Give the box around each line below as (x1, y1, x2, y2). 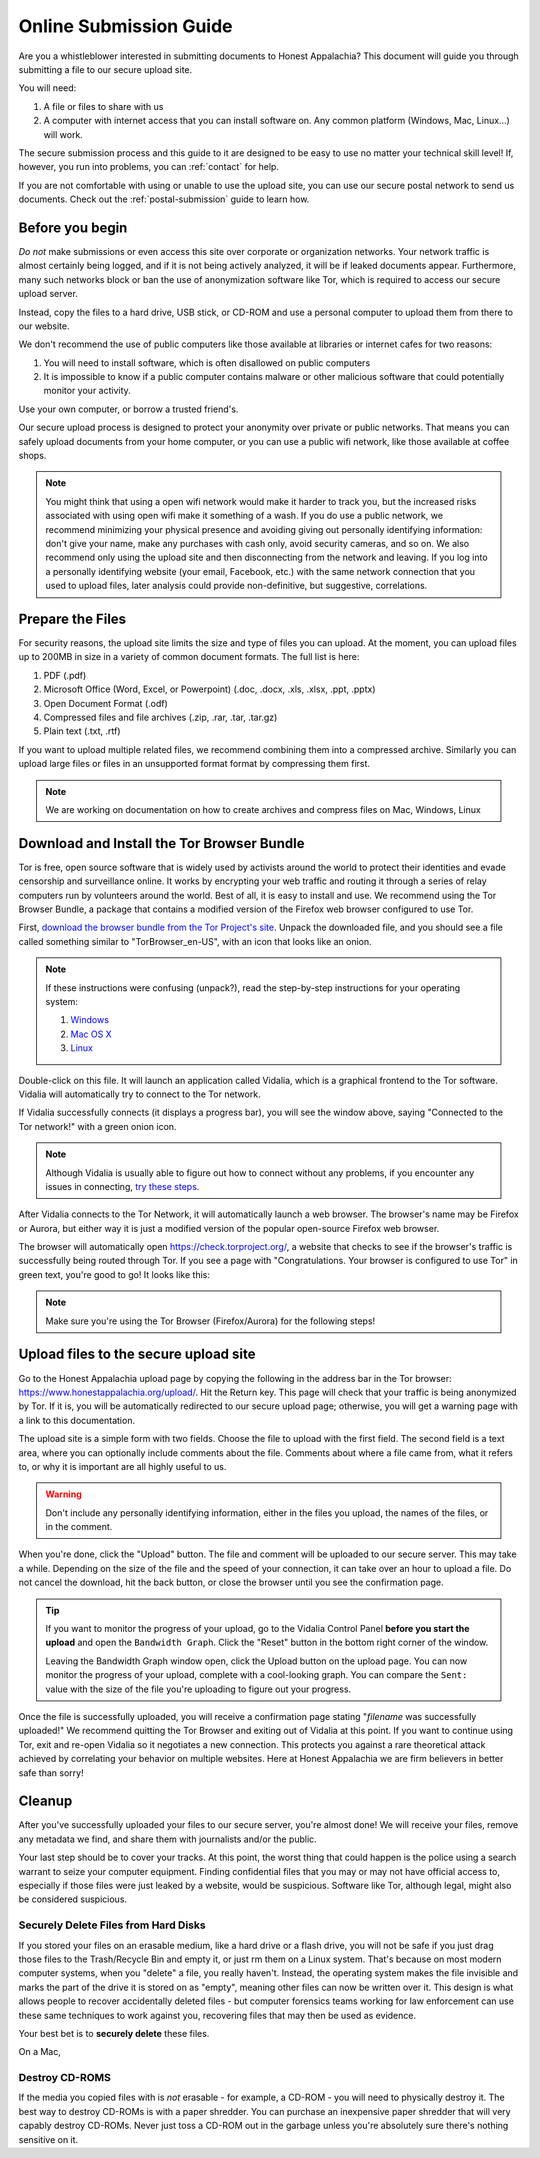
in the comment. (45, 1521, 113, 1533)
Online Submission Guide (18, 15, 234, 37)
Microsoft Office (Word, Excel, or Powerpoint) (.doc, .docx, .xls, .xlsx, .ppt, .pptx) (43, 683, 376, 695)
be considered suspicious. (18, 1893, 128, 1905)
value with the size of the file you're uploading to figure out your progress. (45, 1683, 352, 1695)
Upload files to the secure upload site (18, 1346, 256, 1363)
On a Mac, (18, 2046, 62, 2058)
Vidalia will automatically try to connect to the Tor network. (18, 1088, 261, 1100)
